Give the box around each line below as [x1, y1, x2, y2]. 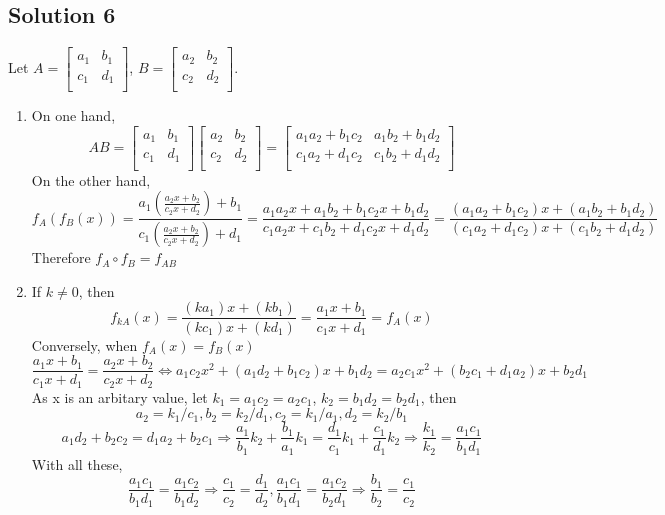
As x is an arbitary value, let [31, 386, 208, 407]
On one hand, [31, 105, 116, 126]
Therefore [31, 247, 91, 268]
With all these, [31, 453, 123, 474]
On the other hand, [31, 169, 151, 190]
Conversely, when [31, 334, 138, 355]
